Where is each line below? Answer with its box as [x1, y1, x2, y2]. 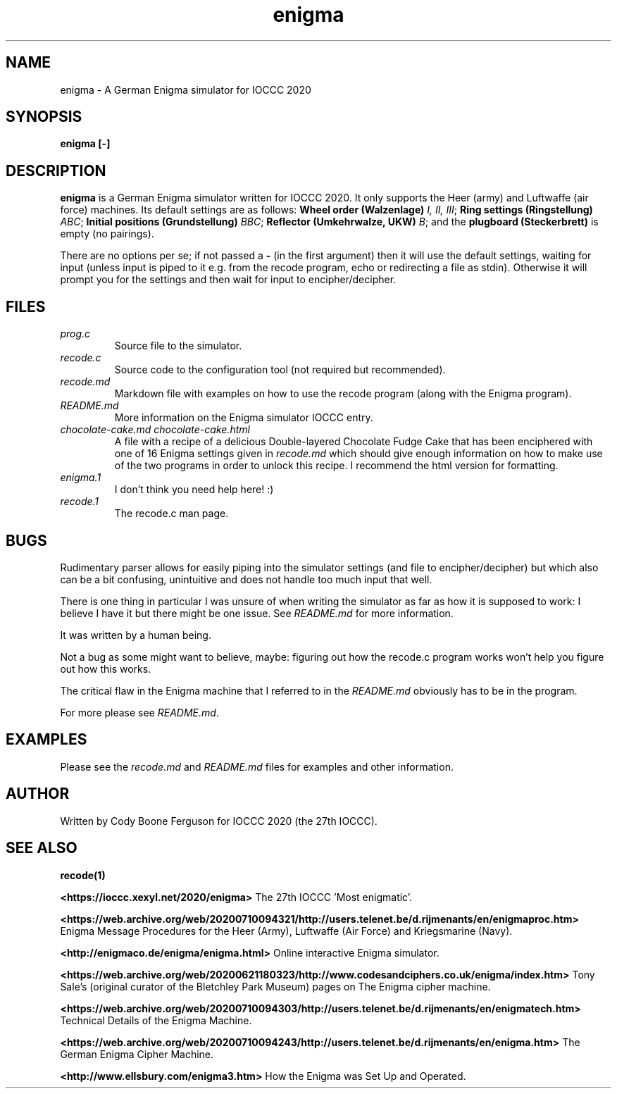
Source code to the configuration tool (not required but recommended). [114, 363, 446, 376]
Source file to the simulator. [114, 340, 242, 352]
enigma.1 [60, 471, 101, 484]
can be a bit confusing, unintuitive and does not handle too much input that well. [60, 573, 432, 585]
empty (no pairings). [60, 228, 154, 240]
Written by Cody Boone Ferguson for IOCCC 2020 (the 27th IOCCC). [60, 814, 378, 827]
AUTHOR [6, 785, 70, 803]
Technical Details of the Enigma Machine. [60, 1014, 252, 1026]
